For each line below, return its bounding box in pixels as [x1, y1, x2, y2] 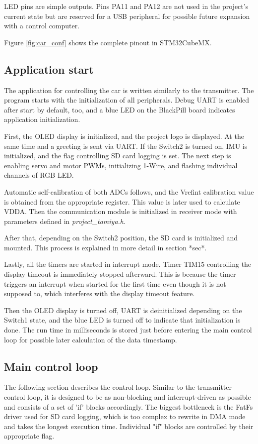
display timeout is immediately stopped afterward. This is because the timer [4, 269, 236, 279]
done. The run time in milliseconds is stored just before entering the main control [4, 325, 252, 335]
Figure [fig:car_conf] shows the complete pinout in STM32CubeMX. [4, 37, 212, 47]
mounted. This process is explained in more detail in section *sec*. [4, 242, 207, 252]
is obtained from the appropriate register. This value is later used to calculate [4, 196, 240, 207]
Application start [4, 61, 94, 77]
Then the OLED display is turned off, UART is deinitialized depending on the [4, 305, 242, 315]
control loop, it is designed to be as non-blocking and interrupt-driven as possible [4, 392, 251, 402]
